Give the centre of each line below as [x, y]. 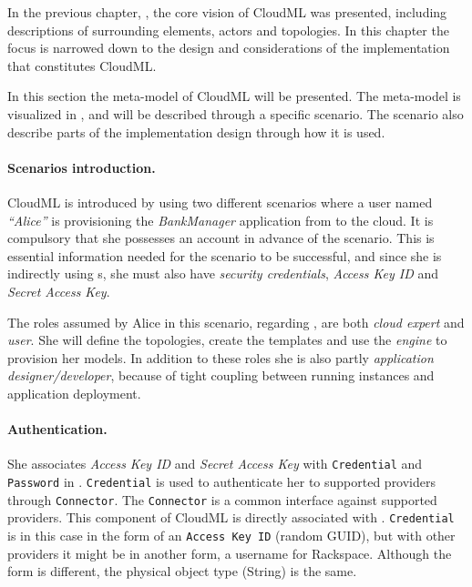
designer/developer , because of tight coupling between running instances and [221, 375]
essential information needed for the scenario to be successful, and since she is [225, 255]
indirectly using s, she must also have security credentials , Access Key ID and [223, 273]
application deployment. [74, 393]
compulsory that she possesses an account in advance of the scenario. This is [221, 238]
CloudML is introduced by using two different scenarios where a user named [220, 202]
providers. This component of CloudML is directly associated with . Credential [231, 517]
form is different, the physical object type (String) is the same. [182, 571]
